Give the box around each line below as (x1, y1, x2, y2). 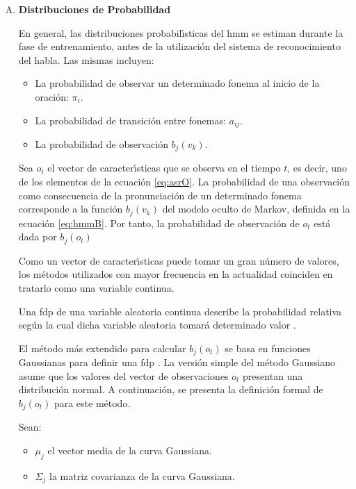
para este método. (54, 395, 131, 410)
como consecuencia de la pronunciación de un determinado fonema (18, 188, 302, 202)
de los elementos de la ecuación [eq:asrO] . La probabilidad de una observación (18, 174, 350, 189)
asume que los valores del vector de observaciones (18, 368, 229, 383)
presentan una (243, 368, 303, 383)
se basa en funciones (225, 340, 311, 355)
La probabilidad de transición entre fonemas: (35, 113, 226, 127)
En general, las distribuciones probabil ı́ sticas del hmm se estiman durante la (18, 25, 343, 40)
